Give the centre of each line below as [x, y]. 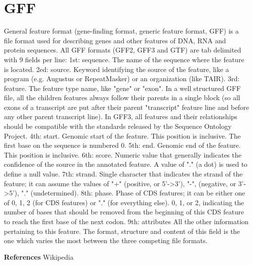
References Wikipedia [39, 256]
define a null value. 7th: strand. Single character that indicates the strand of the [123, 174]
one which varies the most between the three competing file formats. [106, 240]
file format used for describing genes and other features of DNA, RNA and [115, 40]
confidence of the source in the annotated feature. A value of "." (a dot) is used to [126, 164]
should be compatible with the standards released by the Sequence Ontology [118, 126]
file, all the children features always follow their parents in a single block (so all [122, 97]
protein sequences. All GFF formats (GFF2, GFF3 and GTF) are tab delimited [123, 50]
